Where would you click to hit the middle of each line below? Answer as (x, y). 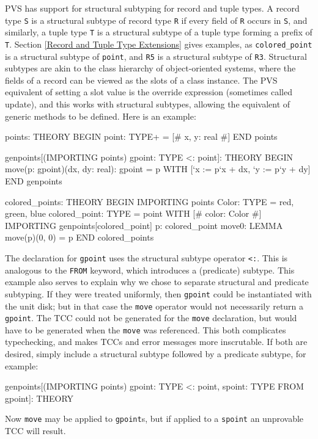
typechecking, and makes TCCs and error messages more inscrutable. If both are (156, 342)
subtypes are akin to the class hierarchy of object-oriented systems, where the (150, 68)
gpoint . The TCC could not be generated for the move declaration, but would (151, 318)
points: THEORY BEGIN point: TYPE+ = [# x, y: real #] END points (141, 136)
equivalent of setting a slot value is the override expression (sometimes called (149, 92)
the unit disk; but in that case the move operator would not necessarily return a (154, 306)
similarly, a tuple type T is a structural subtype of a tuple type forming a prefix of (159, 32)
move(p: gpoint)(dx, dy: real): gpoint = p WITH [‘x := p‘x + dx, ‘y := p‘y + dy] (158, 169)
